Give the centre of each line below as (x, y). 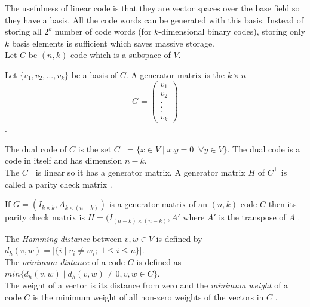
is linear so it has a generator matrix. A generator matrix (140, 172)
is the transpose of (252, 217)
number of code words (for (103, 31)
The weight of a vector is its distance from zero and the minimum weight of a (147, 285)
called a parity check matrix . (59, 184)
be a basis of (94, 74)
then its (283, 204)
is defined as (159, 261)
